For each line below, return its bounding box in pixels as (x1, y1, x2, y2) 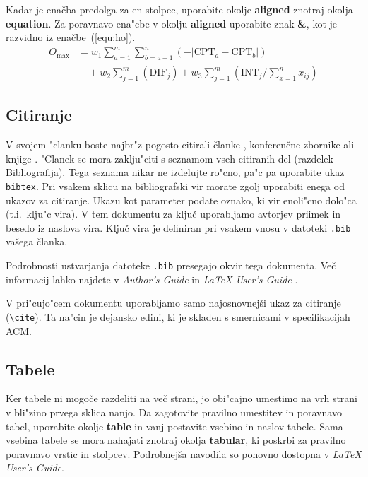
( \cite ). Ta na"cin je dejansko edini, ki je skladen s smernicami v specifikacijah (6, 309, 350, 324)
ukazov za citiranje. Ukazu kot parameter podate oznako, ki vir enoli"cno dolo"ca (6, 192, 357, 207)
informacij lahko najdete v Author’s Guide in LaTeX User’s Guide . (6, 271, 298, 286)
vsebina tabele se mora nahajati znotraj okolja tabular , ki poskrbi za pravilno (6, 432, 346, 447)
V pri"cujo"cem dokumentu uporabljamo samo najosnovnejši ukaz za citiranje (6, 295, 341, 310)
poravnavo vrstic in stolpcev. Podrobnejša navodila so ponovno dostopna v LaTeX (6, 446, 362, 461)
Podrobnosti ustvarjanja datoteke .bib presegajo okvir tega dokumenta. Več (6, 258, 336, 273)
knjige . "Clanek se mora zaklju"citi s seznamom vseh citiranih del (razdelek (6, 151, 333, 165)
